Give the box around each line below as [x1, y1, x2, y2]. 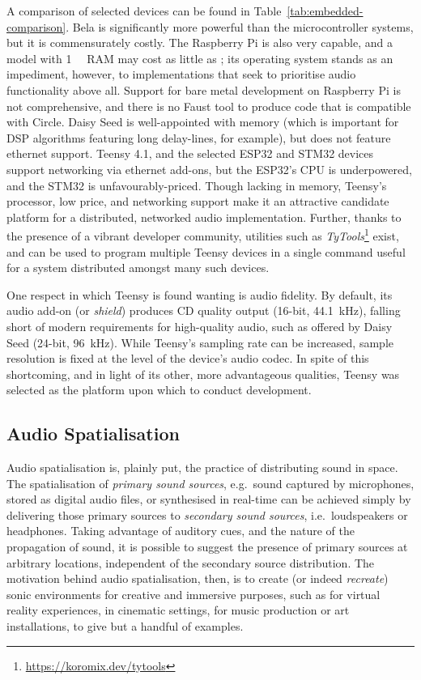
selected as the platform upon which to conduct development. [6, 381, 312, 398]
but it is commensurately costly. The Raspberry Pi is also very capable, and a [6, 34, 393, 51]
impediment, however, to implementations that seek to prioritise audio [6, 66, 356, 83]
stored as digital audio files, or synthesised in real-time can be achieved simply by [6, 491, 411, 508]
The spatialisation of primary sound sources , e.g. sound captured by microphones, [6, 474, 415, 491]
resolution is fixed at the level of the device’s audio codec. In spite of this [6, 350, 369, 367]
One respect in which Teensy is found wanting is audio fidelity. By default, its [6, 286, 393, 303]
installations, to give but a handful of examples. [6, 618, 244, 635]
